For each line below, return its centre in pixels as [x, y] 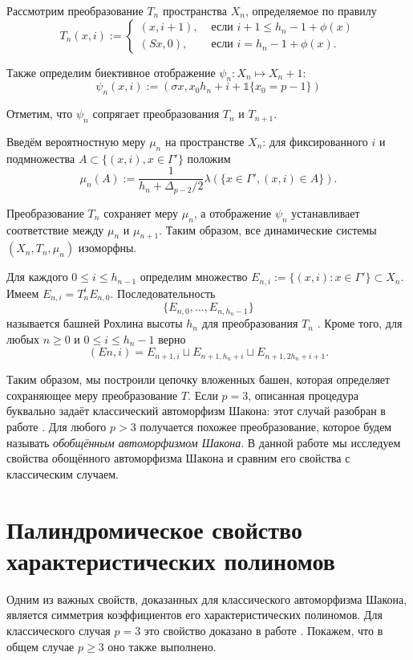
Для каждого [37, 277]
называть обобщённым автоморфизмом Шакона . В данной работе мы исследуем [204, 442]
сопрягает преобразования [156, 114]
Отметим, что [40, 114]
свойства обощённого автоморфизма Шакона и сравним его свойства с [178, 458]
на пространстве [204, 141]
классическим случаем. [63, 473]
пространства [194, 10]
